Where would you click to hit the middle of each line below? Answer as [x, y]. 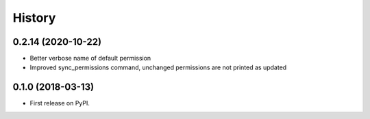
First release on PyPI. [60, 103]
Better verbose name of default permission [90, 58]
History [34, 18]
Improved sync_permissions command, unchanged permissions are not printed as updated [158, 67]
